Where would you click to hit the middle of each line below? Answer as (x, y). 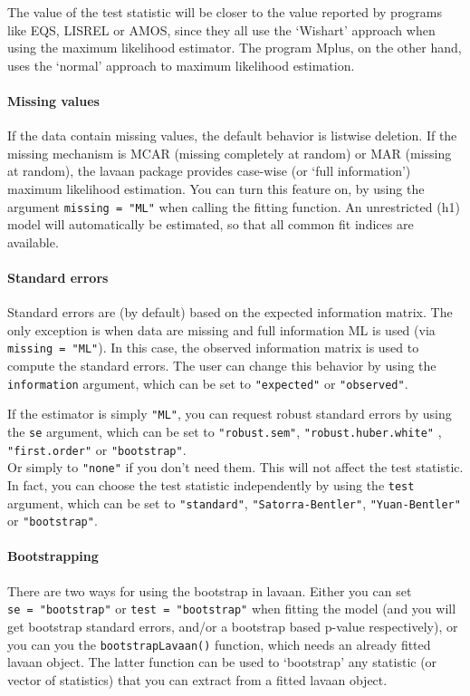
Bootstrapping (53, 556)
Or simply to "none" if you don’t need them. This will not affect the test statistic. (235, 467)
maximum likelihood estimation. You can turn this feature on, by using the (216, 188)
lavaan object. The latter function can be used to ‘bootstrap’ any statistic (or (222, 662)
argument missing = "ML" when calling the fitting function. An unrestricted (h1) (234, 206)
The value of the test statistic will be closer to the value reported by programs (225, 12)
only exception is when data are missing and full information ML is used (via (221, 329)
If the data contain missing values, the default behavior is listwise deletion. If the (232, 135)
